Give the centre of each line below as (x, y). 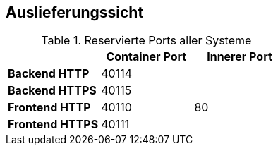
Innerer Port (240, 57)
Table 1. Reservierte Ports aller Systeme (146, 41)
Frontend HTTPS (53, 125)
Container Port (146, 57)
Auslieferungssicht (75, 12)
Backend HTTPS (52, 91)
